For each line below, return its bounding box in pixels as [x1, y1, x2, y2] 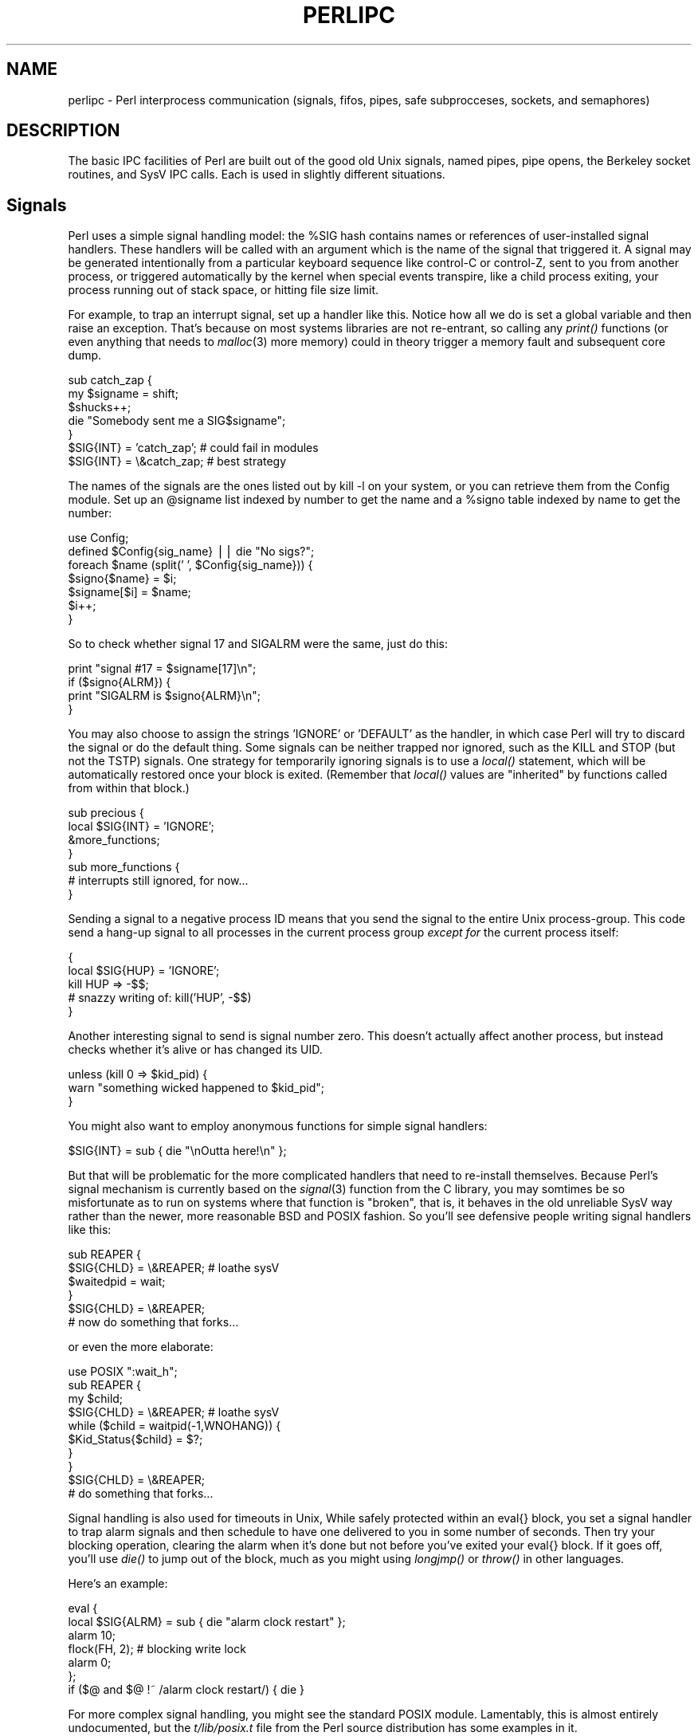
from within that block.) [68, 781, 190, 795]
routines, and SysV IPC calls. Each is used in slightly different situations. [68, 167, 445, 182]
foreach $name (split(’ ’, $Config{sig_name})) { [68, 558, 313, 572]
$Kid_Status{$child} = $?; [68, 1432, 203, 1447]
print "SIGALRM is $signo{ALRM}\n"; [68, 689, 261, 703]
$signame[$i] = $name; [68, 585, 191, 599]
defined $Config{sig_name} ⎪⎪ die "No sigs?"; [68, 544, 315, 559]
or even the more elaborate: [68, 1340, 214, 1354]
